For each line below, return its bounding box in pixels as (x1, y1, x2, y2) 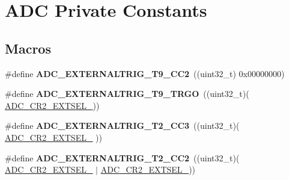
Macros (5, 39, 51, 57)
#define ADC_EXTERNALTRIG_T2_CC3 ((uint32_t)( (5, 119, 240, 132)
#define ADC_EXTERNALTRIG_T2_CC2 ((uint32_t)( (5, 151, 240, 164)
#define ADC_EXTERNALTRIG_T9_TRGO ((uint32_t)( (5, 87, 249, 100)
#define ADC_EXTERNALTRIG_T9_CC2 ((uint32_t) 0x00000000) (5, 67, 285, 79)
